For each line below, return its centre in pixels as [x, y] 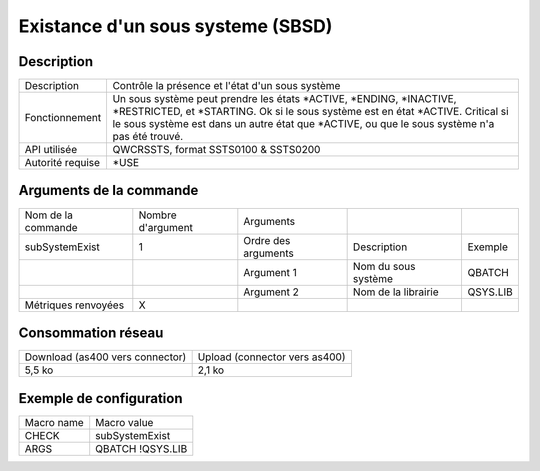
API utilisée [51, 150]
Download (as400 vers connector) [105, 357]
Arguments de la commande [108, 190]
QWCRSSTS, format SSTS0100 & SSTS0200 [216, 150]
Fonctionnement [63, 118]
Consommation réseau [91, 333]
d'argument [166, 227]
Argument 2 [271, 292]
